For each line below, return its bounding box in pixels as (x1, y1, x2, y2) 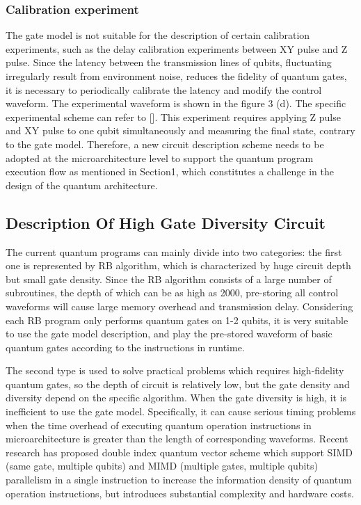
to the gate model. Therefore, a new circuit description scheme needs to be (6, 136, 324, 151)
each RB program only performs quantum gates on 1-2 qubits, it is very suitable (6, 312, 348, 327)
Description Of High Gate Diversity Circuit (6, 211, 326, 233)
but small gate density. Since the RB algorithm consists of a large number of (6, 271, 332, 286)
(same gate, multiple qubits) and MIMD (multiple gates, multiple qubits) (6, 458, 318, 473)
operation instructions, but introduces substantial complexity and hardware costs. (6, 486, 354, 500)
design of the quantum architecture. (6, 177, 158, 192)
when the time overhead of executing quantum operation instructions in (6, 417, 312, 432)
